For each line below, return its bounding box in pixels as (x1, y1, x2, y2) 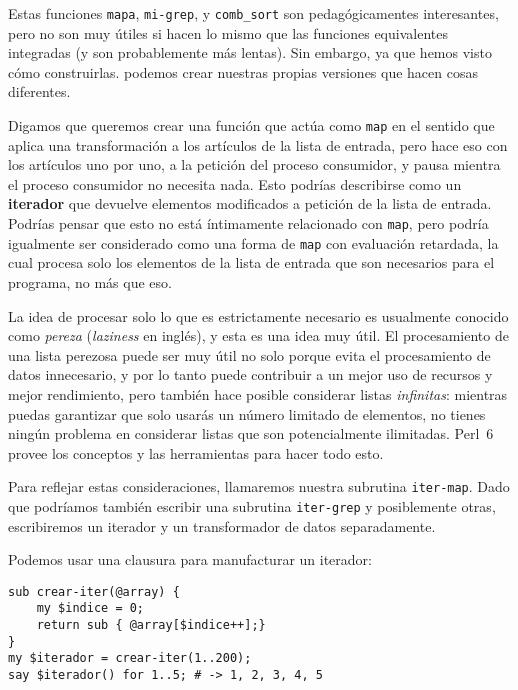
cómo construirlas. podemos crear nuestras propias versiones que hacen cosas (8, 61, 478, 82)
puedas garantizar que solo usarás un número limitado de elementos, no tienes (8, 403, 486, 424)
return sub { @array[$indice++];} (36, 618, 266, 633)
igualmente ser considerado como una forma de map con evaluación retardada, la (8, 232, 499, 253)
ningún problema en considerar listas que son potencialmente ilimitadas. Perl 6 (8, 423, 494, 444)
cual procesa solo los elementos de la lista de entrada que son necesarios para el (8, 252, 495, 273)
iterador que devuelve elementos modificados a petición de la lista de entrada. (8, 193, 492, 214)
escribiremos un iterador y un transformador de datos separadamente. (8, 515, 436, 536)
